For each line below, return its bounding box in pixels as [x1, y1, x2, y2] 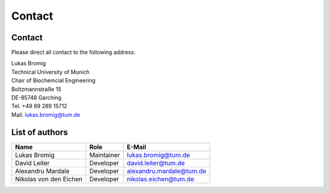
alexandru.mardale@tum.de [127, 167, 207, 175]
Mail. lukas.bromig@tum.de [11, 111, 81, 118]
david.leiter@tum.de [127, 159, 185, 167]
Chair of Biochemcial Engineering [11, 77, 96, 84]
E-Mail [127, 142, 147, 151]
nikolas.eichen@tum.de [127, 175, 195, 183]
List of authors [11, 127, 68, 137]
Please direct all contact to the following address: [11, 49, 136, 56]
